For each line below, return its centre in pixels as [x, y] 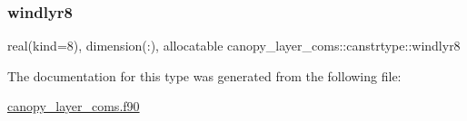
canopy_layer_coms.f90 [74, 106]
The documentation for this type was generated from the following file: [204, 75]
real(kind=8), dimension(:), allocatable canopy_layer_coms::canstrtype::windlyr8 [234, 46]
